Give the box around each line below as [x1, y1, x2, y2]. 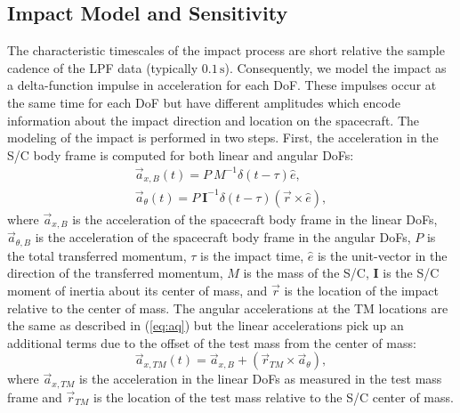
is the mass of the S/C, [243, 263, 369, 282]
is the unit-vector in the [317, 246, 448, 264]
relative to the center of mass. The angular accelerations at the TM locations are [7, 298, 448, 317]
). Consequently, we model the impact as [224, 58, 447, 77]
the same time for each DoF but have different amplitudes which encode [7, 93, 400, 111]
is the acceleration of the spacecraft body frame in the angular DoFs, [35, 228, 411, 247]
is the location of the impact [284, 280, 439, 299]
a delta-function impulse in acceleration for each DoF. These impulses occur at [7, 76, 437, 94]
